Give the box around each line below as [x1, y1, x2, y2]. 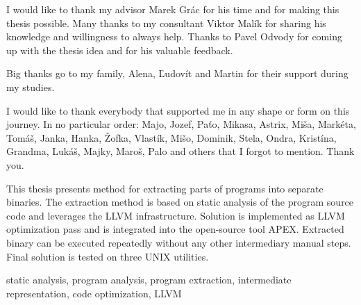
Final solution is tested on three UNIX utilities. [6, 249, 209, 263]
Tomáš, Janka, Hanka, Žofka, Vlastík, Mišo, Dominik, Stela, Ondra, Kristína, [6, 130, 337, 145]
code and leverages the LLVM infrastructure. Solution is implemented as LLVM [6, 208, 345, 222]
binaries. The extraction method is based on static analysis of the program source [6, 195, 354, 209]
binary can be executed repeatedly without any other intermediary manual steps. [6, 235, 351, 249]
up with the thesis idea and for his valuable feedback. [6, 42, 233, 57]
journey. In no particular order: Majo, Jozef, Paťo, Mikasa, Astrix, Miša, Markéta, [6, 117, 356, 131]
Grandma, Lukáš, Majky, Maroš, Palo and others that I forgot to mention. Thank [6, 144, 355, 158]
